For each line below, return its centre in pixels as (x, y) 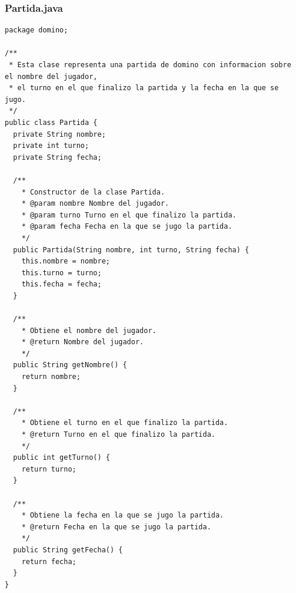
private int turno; (51, 146)
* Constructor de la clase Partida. (93, 192)
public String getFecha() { (68, 550)
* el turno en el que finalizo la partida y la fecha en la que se (144, 88)
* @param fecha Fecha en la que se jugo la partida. (127, 227)
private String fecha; (57, 157)
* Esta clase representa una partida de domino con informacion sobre (150, 65)
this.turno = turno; (61, 273)
